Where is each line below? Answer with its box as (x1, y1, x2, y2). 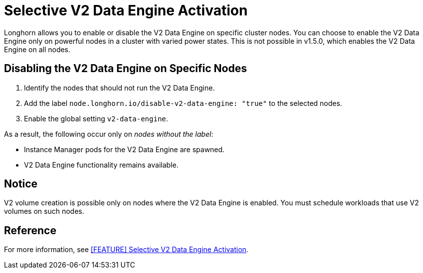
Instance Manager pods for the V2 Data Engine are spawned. (24, 145, 225, 154)
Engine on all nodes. (4, 45, 71, 54)
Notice (4, 178, 38, 190)
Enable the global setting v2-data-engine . (24, 114, 168, 123)
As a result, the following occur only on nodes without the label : (4, 129, 213, 138)
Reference (4, 224, 56, 237)
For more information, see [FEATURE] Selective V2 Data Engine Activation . (4, 245, 248, 254)
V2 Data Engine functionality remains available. (24, 160, 179, 169)
